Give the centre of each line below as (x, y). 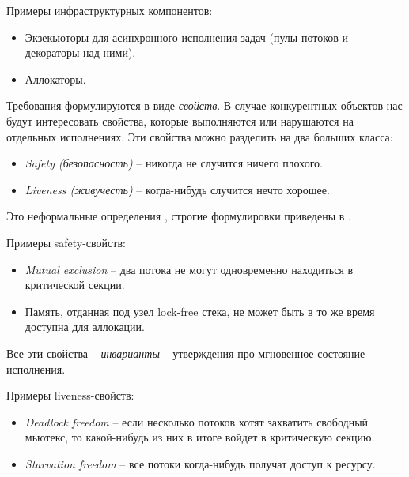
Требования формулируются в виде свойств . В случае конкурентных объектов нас (204, 105)
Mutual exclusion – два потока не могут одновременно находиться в (189, 269)
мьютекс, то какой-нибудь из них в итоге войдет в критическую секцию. (200, 437)
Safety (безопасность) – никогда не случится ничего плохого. (174, 163)
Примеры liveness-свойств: (70, 395)
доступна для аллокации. (85, 327)
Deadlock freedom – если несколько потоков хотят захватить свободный (197, 421)
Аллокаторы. (55, 79)
